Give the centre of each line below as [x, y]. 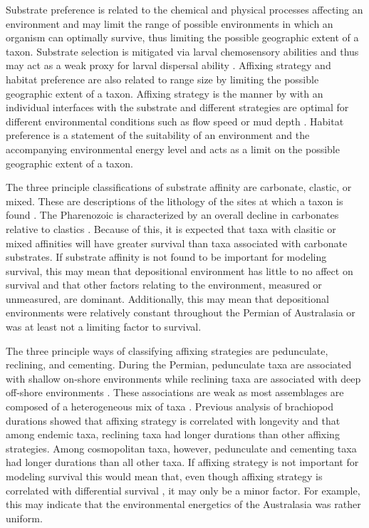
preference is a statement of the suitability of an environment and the [158, 135]
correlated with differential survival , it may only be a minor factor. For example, [183, 490]
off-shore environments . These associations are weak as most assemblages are [175, 392]
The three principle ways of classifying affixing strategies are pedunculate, [167, 350]
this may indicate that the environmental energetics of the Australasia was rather [183, 504]
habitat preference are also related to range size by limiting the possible [162, 79]
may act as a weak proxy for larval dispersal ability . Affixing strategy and [168, 65]
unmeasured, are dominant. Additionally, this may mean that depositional [167, 298]
